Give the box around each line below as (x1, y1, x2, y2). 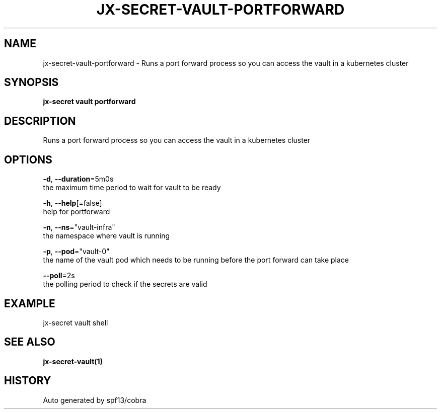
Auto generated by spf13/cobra (43, 395, 146, 404)
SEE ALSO (4, 336, 55, 349)
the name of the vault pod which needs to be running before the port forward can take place (43, 256, 349, 265)
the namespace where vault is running (43, 231, 170, 240)
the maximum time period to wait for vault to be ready (43, 183, 221, 192)
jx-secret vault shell (43, 318, 108, 327)
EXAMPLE (4, 297, 55, 310)
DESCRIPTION (4, 114, 76, 127)
